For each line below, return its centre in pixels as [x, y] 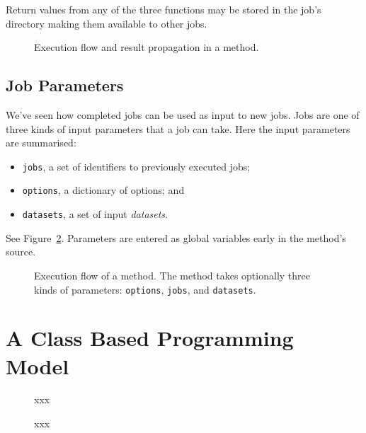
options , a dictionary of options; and [103, 190]
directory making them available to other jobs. [107, 23]
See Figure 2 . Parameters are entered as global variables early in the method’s [176, 237]
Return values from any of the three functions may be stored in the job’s [164, 9]
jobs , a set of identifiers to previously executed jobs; [136, 166]
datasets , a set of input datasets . [95, 214]
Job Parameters [65, 85]
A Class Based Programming [150, 338]
